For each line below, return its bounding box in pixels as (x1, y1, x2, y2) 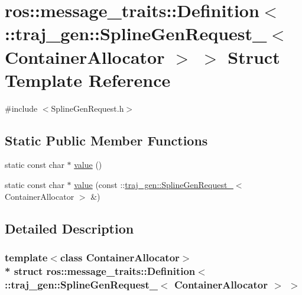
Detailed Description (5, 219, 134, 237)
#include (5, 102, 38, 114)
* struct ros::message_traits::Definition (5, 263, 196, 278)
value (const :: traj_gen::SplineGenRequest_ (74, 179, 233, 191)
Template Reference (5, 67, 171, 92)
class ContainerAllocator (60, 249, 180, 264)
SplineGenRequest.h (51, 102, 124, 114)
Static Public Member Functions (5, 131, 208, 149)
